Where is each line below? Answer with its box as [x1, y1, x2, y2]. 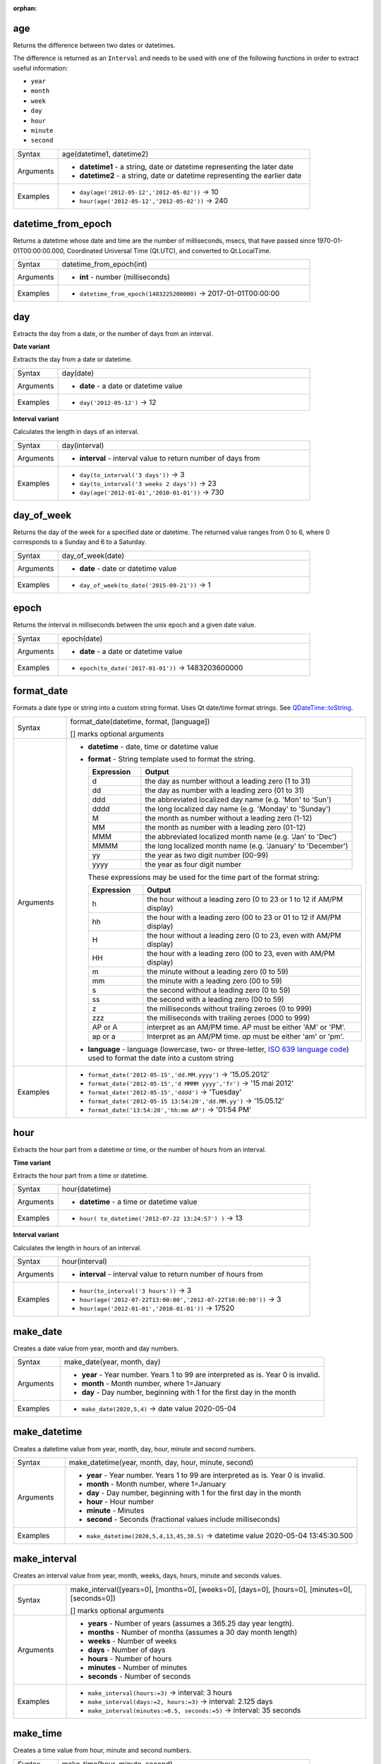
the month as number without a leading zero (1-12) [145, 813, 313, 823]
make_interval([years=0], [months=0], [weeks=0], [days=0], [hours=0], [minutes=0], [70, 1584, 353, 1594]
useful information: [13, 64, 68, 72]
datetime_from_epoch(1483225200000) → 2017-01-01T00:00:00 [79, 289, 280, 298]
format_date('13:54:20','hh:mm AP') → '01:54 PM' [87, 1104, 252, 1114]
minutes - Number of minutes [87, 1662, 187, 1672]
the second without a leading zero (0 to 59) [147, 985, 291, 995]
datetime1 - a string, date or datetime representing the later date [79, 162, 294, 171]
